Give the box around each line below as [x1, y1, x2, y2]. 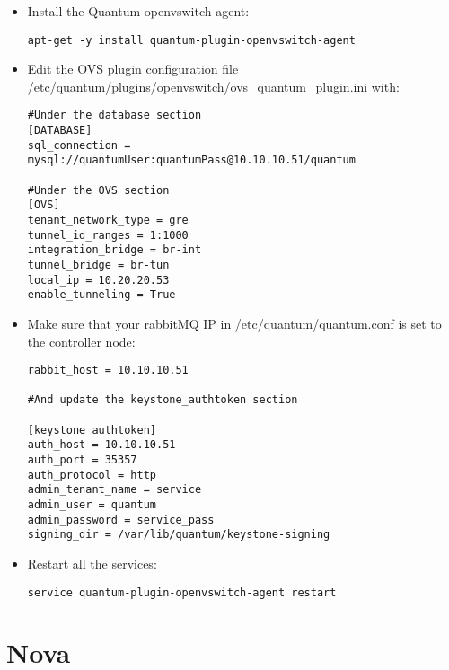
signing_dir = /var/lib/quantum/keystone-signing [27, 528, 330, 542]
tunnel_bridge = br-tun [27, 259, 170, 271]
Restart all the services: [27, 554, 157, 573]
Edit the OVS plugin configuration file [27, 59, 239, 78]
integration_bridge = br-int [27, 243, 202, 257]
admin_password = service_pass [27, 513, 215, 526]
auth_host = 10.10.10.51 [27, 438, 176, 452]
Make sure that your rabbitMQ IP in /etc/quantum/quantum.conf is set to [27, 313, 442, 332]
